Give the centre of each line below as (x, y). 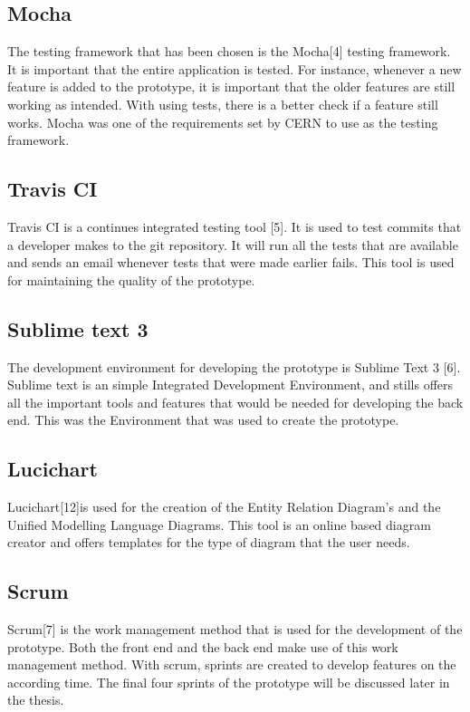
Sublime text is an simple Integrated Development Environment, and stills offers (230, 385)
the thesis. (36, 700)
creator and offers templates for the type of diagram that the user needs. (209, 542)
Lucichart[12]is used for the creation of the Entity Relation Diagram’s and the (224, 507)
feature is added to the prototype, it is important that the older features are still (231, 87)
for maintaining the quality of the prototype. (131, 279)
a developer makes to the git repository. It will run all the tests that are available (233, 244)
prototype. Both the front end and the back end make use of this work (203, 646)
